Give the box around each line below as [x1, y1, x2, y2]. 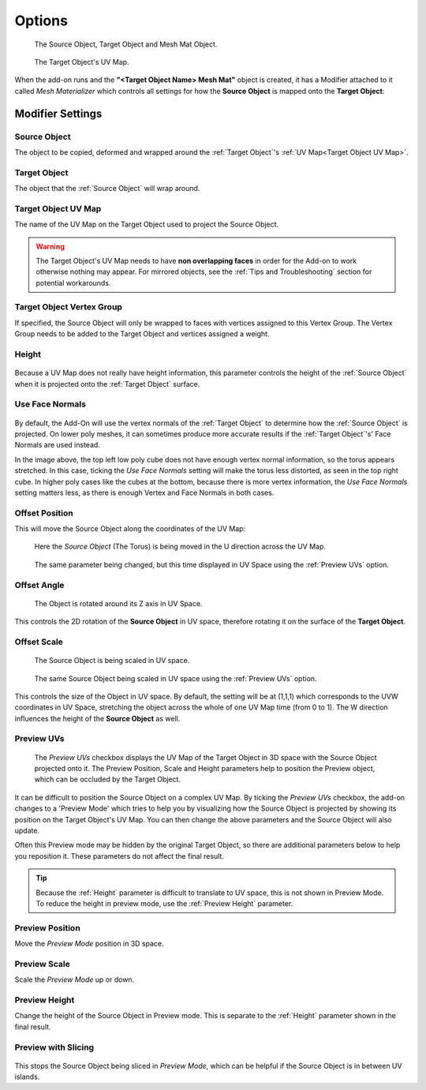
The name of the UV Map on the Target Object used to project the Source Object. [14, 219, 279, 229]
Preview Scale [14, 958, 71, 969]
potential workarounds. [35, 278, 111, 287]
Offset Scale [14, 636, 63, 647]
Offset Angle [14, 579, 65, 590]
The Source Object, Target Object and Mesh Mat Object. [34, 39, 218, 49]
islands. [14, 1072, 40, 1081]
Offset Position [14, 508, 74, 519]
